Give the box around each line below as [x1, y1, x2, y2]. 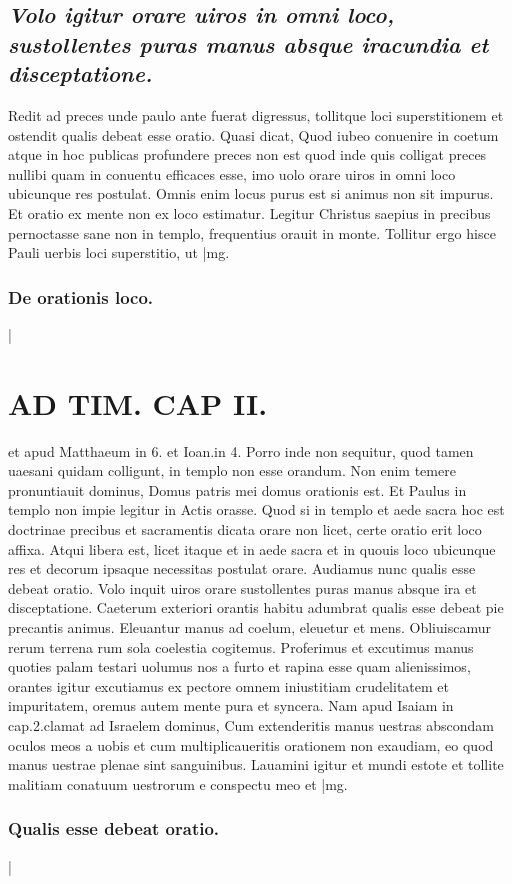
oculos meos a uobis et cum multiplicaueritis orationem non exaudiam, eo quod [8, 734, 494, 755]
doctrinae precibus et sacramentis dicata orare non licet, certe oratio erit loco [8, 519, 482, 540]
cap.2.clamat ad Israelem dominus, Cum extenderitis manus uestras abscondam [8, 714, 494, 735]
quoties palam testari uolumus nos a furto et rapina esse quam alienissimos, [8, 656, 471, 677]
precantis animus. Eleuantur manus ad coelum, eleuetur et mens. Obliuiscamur [8, 617, 491, 638]
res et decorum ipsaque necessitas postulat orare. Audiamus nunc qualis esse [8, 558, 476, 579]
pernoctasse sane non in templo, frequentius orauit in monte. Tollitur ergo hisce [8, 222, 496, 243]
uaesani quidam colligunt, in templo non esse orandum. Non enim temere [8, 460, 456, 481]
